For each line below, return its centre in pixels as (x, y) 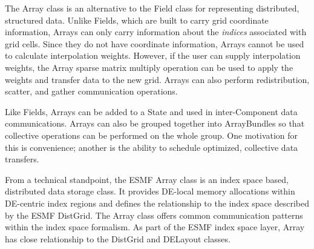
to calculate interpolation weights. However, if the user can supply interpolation (153, 55)
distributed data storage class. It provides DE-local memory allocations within (150, 191)
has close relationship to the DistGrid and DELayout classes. (118, 238)
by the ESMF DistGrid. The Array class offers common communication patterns (154, 215)
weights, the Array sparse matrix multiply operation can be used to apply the (149, 67)
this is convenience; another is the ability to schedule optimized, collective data (152, 147)
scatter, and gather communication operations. (91, 91)
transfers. (22, 159)
